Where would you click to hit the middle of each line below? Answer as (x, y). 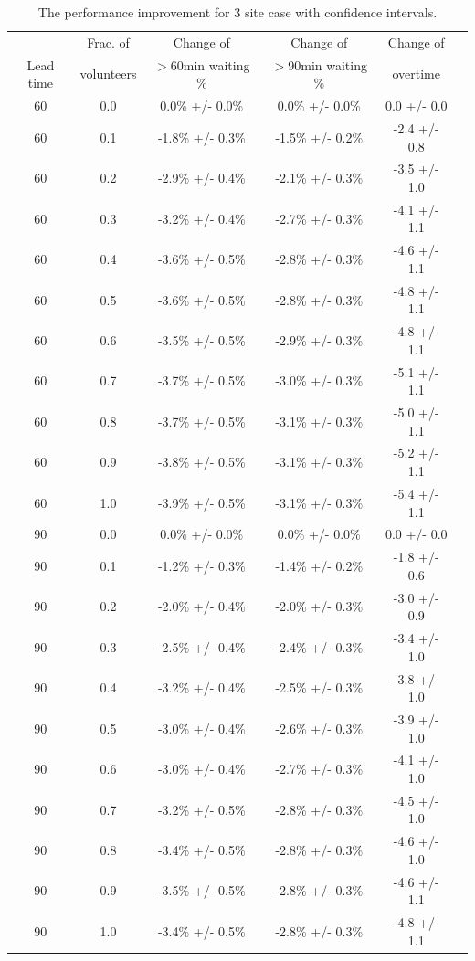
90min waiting (327, 64)
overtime (416, 74)
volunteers (108, 74)
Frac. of (108, 42)
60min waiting (210, 64)
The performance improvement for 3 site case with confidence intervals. (237, 12)
